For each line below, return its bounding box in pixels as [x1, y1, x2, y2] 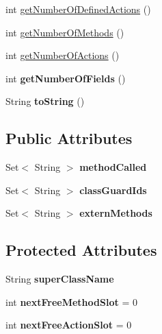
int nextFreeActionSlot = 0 [5, 318, 132, 332]
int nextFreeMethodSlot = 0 [5, 294, 137, 309]
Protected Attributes [5, 239, 157, 261]
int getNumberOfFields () [5, 71, 126, 85]
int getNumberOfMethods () [5, 25, 124, 39]
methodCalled [79, 160, 147, 174]
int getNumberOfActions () [5, 48, 120, 62]
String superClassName [5, 272, 114, 286]
